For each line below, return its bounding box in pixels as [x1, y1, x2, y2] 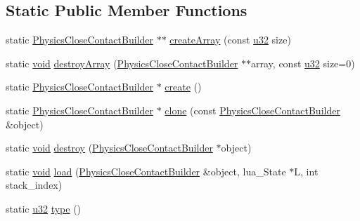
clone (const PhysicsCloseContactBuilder [165, 102, 340, 117]
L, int [294, 163, 319, 178]
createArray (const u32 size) [169, 32, 291, 47]
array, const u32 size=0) [251, 55, 355, 70]
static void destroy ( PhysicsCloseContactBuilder [6, 140, 213, 155]
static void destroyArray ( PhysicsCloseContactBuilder [6, 55, 238, 70]
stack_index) [6, 178, 63, 192]
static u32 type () [6, 201, 82, 215]
